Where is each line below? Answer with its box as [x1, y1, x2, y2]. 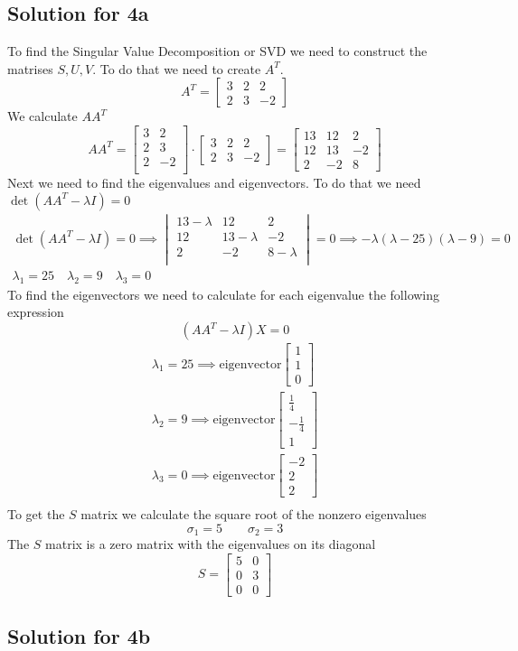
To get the [7, 505, 65, 524]
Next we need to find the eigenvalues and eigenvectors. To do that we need [7, 173, 421, 192]
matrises [7, 59, 53, 78]
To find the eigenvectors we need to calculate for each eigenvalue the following [7, 284, 440, 303]
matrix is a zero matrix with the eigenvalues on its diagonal [45, 535, 376, 553]
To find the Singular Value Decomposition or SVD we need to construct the [7, 42, 428, 60]
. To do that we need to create [92, 59, 261, 78]
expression [7, 302, 64, 321]
